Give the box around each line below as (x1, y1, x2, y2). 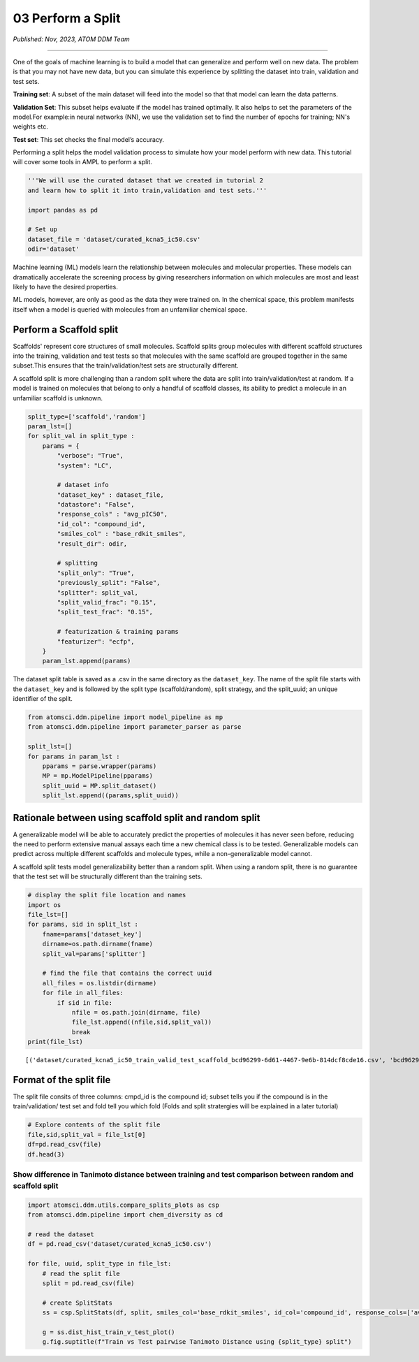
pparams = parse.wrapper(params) (42, 762, 157, 770)
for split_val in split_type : (27, 432, 135, 440)
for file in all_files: (42, 989, 124, 997)
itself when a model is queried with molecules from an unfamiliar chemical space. (13, 305, 248, 314)
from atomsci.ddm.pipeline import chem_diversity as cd (27, 1211, 223, 1219)
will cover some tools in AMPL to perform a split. (13, 158, 153, 166)
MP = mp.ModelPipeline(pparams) (42, 772, 154, 780)
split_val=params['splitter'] (42, 950, 146, 957)
